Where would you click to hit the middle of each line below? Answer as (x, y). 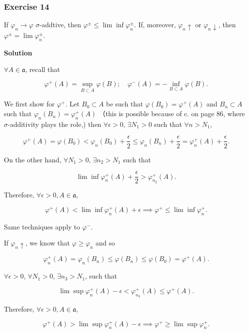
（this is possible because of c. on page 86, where (172, 114)
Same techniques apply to (42, 226)
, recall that (42, 69)
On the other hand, (33, 159)
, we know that (48, 243)
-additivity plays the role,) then (55, 124)
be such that (124, 104)
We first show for (29, 104)
